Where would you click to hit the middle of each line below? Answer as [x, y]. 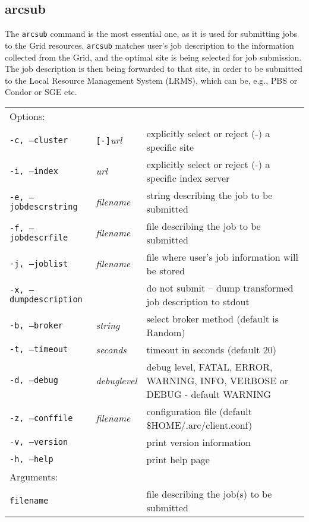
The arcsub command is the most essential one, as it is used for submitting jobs [151, 34]
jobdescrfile [39, 237]
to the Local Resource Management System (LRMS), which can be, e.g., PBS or [151, 80]
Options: [27, 116]
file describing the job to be [204, 226]
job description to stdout [198, 301]
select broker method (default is [212, 318]
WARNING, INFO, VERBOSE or [217, 380]
